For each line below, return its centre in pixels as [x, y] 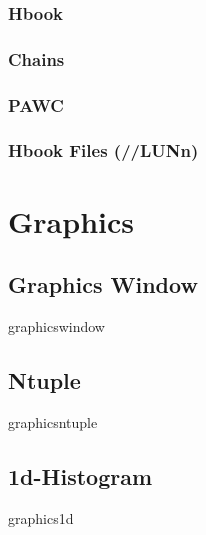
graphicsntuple [53, 421]
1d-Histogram [80, 475]
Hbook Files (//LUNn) [103, 150]
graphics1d [41, 517]
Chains [36, 58]
